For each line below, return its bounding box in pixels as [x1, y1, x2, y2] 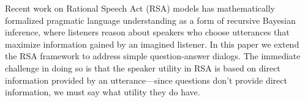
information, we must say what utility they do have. [5, 86, 200, 98]
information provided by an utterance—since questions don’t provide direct [5, 73, 287, 86]
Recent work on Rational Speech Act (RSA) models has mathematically [5, 2, 275, 14]
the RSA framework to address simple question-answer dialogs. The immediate [5, 49, 301, 62]
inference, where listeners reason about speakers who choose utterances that [5, 26, 290, 38]
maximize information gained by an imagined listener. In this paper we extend [5, 37, 299, 50]
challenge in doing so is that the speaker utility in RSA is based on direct [5, 61, 281, 74]
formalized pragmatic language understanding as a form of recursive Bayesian [5, 13, 296, 26]
